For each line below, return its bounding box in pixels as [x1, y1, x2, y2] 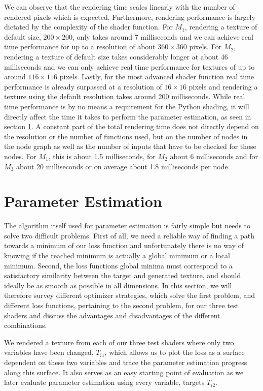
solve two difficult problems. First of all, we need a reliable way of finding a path [4, 230, 255, 240]
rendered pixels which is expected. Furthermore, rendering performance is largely [4, 11, 255, 22]
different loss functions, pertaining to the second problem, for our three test [4, 299, 239, 310]
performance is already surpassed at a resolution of [4, 81, 162, 92]
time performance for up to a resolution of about [4, 41, 156, 52]
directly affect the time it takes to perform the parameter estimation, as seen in [4, 111, 251, 122]
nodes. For [4, 151, 36, 161]
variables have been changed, [4, 347, 94, 357]
